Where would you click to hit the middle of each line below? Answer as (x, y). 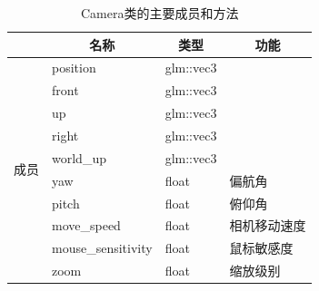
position (74, 68)
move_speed (86, 225)
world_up (79, 157)
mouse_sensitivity (102, 248)
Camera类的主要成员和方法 (159, 13)
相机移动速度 (268, 225)
